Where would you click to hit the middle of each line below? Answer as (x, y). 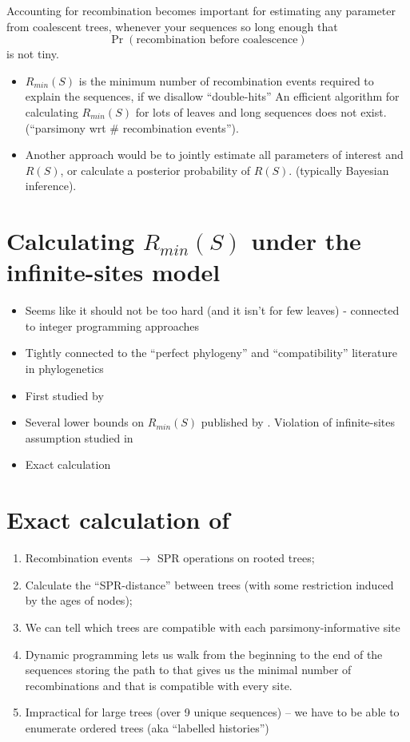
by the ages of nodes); (79, 600)
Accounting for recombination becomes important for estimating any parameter (201, 10)
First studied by (64, 395)
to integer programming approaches (112, 325)
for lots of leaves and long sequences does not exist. (261, 111)
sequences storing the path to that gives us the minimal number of (188, 670)
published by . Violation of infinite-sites (298, 422)
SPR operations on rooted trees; (236, 558)
